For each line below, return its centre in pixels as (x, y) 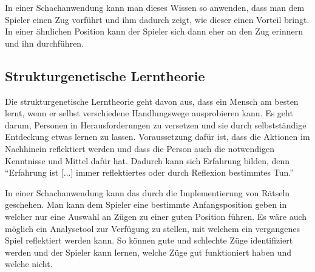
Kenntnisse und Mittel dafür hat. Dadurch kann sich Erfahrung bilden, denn (147, 160)
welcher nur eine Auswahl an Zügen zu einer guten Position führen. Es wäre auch (156, 216)
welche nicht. (29, 264)
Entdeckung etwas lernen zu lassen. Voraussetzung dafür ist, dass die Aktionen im (157, 137)
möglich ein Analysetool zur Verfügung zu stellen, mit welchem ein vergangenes (153, 228)
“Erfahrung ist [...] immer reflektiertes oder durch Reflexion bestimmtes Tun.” (149, 172)
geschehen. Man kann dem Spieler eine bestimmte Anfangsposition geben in (146, 204)
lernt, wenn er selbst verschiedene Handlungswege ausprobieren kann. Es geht (149, 113)
